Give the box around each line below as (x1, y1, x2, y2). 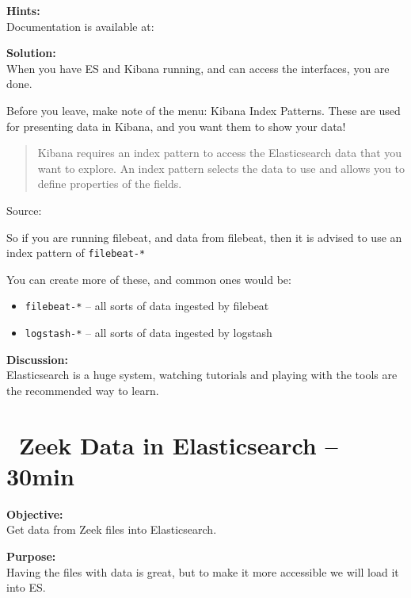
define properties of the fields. (37, 175, 182, 192)
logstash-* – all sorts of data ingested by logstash (25, 324, 272, 341)
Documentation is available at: (6, 17, 154, 34)
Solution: (6, 44, 56, 61)
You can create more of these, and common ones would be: (6, 270, 291, 287)
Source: (6, 201, 42, 218)
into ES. (6, 579, 46, 596)
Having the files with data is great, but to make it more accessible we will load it (6, 563, 399, 580)
